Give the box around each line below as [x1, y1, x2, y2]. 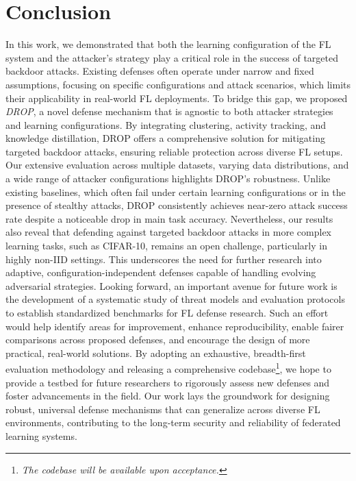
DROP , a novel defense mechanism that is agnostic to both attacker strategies [5, 104, 333, 119]
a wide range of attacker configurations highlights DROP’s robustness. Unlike [5, 171, 331, 186]
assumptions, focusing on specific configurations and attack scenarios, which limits [5, 77, 351, 91]
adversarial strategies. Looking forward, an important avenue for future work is [5, 278, 338, 293]
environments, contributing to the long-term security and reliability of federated [5, 415, 341, 430]
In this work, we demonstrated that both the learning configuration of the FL [5, 37, 331, 51]
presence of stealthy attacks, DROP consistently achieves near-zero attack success [5, 198, 348, 212]
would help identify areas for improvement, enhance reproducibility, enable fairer [5, 319, 344, 333]
